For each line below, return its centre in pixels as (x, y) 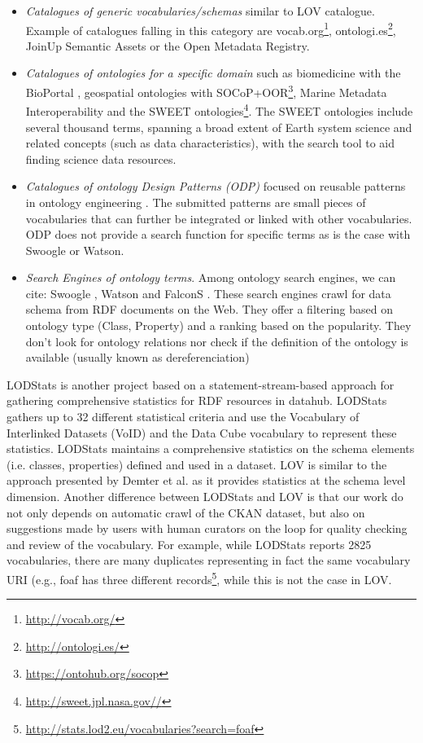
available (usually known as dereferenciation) (137, 357)
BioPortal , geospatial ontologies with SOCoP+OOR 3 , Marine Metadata (206, 91)
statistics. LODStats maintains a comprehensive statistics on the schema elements (211, 448)
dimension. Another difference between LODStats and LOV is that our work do (205, 496)
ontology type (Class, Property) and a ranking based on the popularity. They (218, 325)
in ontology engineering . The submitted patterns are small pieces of (196, 202)
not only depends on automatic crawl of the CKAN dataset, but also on (186, 512)
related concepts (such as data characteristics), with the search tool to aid (210, 143)
